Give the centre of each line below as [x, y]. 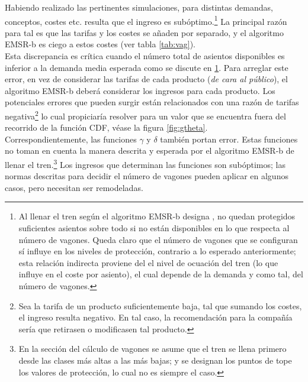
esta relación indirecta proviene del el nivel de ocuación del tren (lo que [148, 262]
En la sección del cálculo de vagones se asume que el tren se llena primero [153, 349]
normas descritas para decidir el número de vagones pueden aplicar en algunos [147, 176]
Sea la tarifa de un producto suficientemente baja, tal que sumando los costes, [160, 305]
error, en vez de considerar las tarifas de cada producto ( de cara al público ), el [146, 79]
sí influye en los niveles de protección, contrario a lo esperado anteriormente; [157, 251]
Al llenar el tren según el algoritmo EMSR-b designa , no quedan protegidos [157, 216]
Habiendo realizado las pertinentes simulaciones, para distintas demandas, [139, 7]
